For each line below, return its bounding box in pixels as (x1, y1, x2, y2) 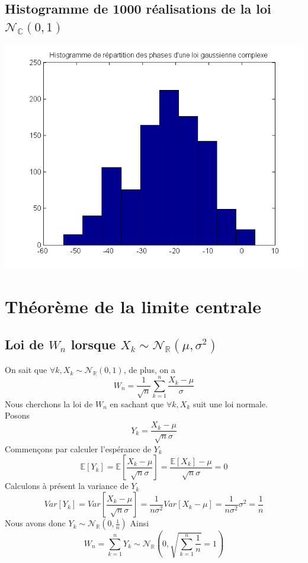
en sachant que (110, 397, 164, 410)
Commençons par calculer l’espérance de (5, 442, 152, 455)
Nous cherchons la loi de (5, 397, 93, 410)
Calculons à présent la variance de (5, 480, 129, 492)
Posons (5, 409, 30, 422)
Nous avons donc (5, 517, 66, 529)
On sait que (5, 363, 47, 376)
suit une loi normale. (192, 397, 268, 410)
